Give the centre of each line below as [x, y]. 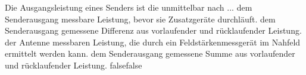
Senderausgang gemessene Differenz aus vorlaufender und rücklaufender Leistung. [153, 30]
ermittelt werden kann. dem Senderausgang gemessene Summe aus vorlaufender [150, 53]
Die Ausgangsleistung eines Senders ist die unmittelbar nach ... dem [129, 7]
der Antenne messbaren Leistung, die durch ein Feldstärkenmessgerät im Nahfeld [153, 42]
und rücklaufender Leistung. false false [74, 65]
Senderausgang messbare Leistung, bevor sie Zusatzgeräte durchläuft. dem [140, 19]
